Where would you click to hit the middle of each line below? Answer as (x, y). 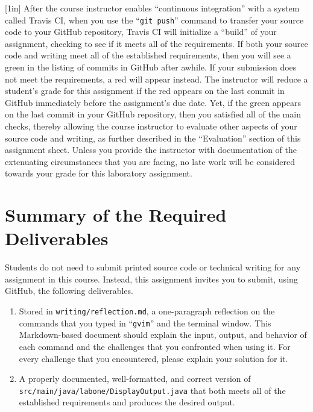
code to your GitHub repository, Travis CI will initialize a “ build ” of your (141, 32)
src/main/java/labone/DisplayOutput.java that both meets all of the (152, 390)
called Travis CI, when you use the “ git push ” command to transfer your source (154, 20)
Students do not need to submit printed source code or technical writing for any (153, 267)
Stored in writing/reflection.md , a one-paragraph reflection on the (147, 311)
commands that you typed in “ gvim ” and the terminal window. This (145, 323)
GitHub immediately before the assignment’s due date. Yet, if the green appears (153, 102)
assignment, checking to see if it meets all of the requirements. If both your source (156, 43)
